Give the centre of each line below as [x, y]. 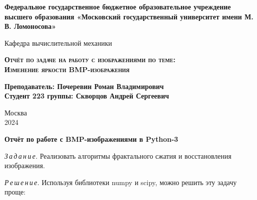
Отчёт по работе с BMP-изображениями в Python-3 [91, 139]
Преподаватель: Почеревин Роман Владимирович [84, 86]
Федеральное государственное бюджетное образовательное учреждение [118, 6]
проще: [15, 192]
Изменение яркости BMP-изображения [67, 69]
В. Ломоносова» [30, 26]
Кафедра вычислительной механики [58, 43]
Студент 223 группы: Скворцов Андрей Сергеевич [87, 96]
